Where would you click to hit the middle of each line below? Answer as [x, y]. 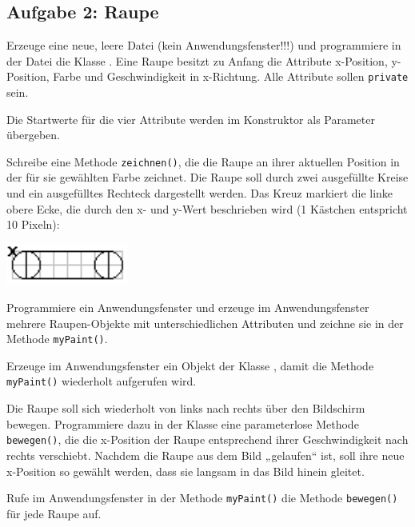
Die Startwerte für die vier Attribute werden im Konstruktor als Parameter [191, 119]
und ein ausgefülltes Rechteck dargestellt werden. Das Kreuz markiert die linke [200, 193]
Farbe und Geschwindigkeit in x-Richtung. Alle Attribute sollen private [231, 76]
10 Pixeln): [33, 224]
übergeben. [33, 135]
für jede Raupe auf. [54, 513]
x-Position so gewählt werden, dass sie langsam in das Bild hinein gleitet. [186, 471]
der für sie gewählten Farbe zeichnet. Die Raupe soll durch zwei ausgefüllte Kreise [207, 177]
